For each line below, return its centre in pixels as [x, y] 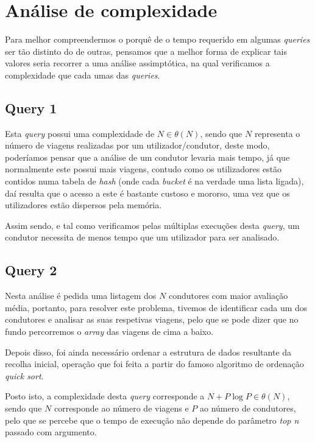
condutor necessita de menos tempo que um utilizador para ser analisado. [142, 237]
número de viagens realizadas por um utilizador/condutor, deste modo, [137, 145]
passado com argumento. [51, 432]
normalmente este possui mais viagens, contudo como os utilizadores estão [143, 169]
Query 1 [31, 107]
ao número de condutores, [248, 408]
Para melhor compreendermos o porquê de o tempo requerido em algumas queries [157, 39]
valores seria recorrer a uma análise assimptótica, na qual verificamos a [137, 63]
